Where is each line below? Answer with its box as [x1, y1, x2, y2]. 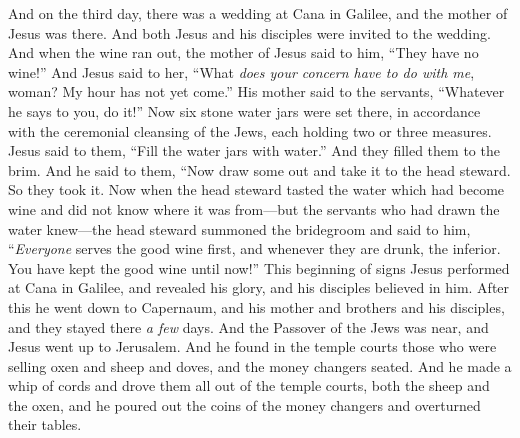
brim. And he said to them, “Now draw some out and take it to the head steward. [8, 159, 511, 180]
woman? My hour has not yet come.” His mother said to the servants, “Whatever [8, 81, 505, 102]
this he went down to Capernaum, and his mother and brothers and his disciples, [8, 296, 505, 317]
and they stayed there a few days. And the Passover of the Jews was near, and [8, 316, 489, 337]
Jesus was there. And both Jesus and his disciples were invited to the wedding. [8, 22, 491, 43]
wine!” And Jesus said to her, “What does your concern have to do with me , [8, 61, 475, 82]
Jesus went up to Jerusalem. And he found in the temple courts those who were [8, 336, 497, 357]
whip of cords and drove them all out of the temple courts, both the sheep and [8, 375, 490, 396]
